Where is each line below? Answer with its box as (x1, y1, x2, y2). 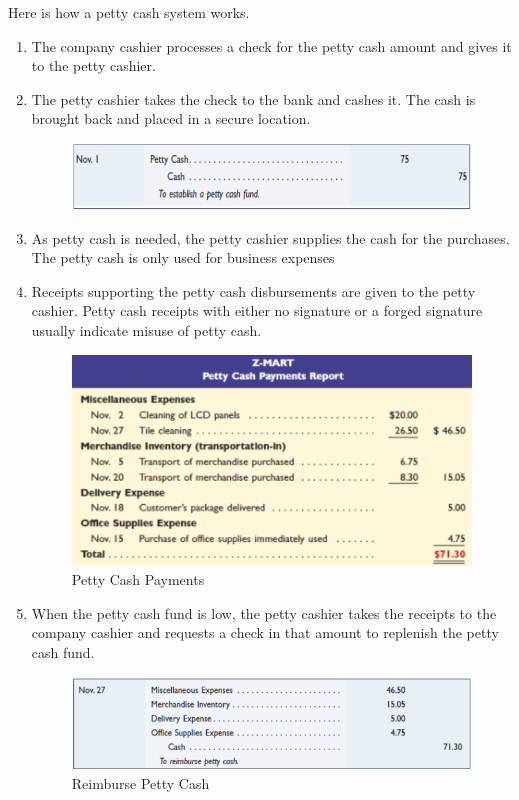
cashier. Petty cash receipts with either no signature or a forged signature (31, 300, 483, 321)
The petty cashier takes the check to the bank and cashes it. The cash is (31, 88, 476, 109)
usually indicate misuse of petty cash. (31, 320, 262, 340)
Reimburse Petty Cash (71, 772, 210, 793)
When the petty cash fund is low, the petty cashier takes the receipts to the (31, 602, 497, 623)
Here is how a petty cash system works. (8, 2, 250, 22)
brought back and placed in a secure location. (31, 108, 311, 129)
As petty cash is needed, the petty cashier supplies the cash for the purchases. (31, 227, 510, 248)
